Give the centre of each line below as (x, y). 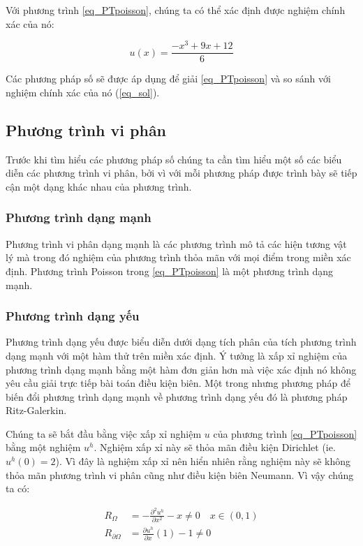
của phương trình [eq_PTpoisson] (285, 433)
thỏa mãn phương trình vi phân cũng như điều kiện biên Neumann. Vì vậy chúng (180, 474)
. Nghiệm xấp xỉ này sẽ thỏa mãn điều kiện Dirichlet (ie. (215, 447)
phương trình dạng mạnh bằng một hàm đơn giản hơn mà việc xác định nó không (181, 369)
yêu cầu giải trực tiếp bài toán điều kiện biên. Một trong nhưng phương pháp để (178, 383)
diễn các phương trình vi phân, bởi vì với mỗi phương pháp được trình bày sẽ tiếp (181, 173)
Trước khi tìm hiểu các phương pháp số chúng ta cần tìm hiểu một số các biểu (174, 159)
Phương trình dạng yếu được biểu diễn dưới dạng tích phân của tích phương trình (181, 342)
